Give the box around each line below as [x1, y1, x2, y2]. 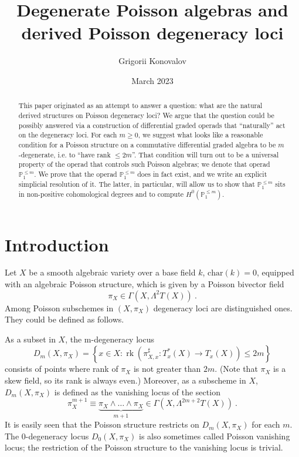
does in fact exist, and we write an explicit [137, 169, 267, 179]
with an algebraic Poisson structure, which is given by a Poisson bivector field [5, 278, 284, 290]
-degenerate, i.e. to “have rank [18, 149, 111, 159]
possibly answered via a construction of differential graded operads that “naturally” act [18, 120, 286, 130]
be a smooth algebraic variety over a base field [29, 266, 196, 278]
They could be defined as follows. [5, 313, 124, 325]
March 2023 [131, 74, 174, 86]
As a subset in [5, 332, 56, 345]
